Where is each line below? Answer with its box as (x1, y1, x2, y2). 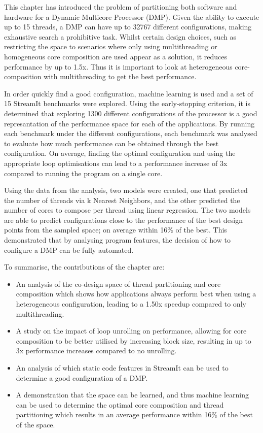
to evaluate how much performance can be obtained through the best (4, 138, 219, 148)
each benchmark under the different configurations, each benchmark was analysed (4, 128, 257, 139)
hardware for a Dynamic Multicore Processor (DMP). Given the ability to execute (4, 11, 259, 22)
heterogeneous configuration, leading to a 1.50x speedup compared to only (16, 298, 246, 309)
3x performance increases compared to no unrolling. (16, 345, 177, 356)
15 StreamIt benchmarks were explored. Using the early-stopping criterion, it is (4, 98, 250, 109)
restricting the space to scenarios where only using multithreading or (4, 41, 217, 52)
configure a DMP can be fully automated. (4, 244, 134, 255)
